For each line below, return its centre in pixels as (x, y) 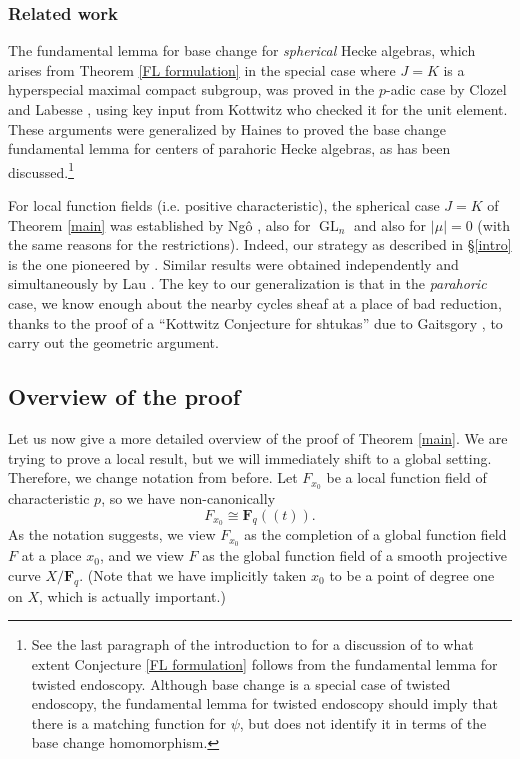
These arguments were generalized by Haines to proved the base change (227, 128)
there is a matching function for (129, 722)
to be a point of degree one (412, 574)
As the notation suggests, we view (112, 534)
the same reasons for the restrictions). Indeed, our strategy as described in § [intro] (260, 244)
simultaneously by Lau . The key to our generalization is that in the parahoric (247, 283)
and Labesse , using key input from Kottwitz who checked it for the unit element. (258, 109)
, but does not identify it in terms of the (363, 722)
